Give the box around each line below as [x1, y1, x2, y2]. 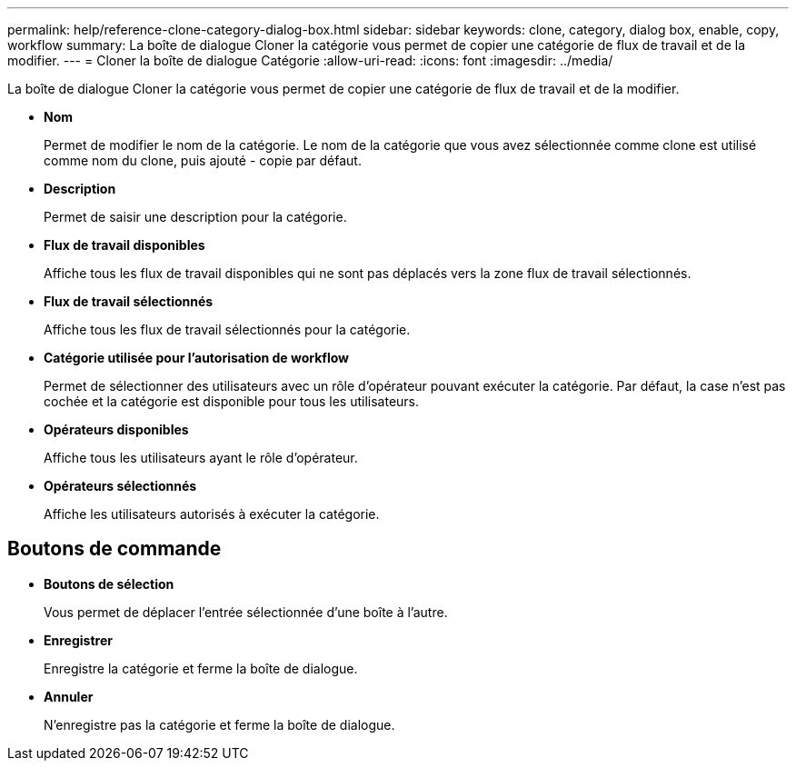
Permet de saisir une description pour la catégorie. [44, 209, 347, 224]
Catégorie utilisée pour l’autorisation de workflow [44, 350, 349, 365]
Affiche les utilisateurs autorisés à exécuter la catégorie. [44, 506, 380, 522]
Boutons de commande [7, 537, 222, 561]
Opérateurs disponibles [44, 422, 189, 437]
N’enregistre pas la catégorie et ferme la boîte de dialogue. [44, 716, 395, 733]
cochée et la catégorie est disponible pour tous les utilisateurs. [44, 394, 420, 409]
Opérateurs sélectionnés [44, 478, 197, 494]
